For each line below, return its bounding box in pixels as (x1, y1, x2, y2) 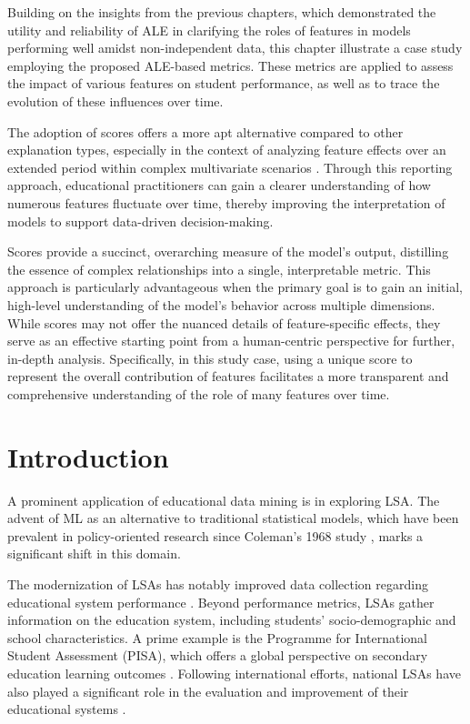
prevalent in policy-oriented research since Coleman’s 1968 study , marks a (7, 526, 424, 545)
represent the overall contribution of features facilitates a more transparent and (7, 367, 449, 386)
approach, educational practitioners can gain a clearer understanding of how (7, 176, 431, 195)
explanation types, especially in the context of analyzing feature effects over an (7, 140, 446, 159)
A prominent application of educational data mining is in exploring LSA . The (7, 490, 440, 509)
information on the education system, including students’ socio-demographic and (7, 610, 456, 629)
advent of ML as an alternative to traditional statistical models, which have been (7, 508, 459, 528)
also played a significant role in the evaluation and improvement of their (7, 681, 409, 700)
